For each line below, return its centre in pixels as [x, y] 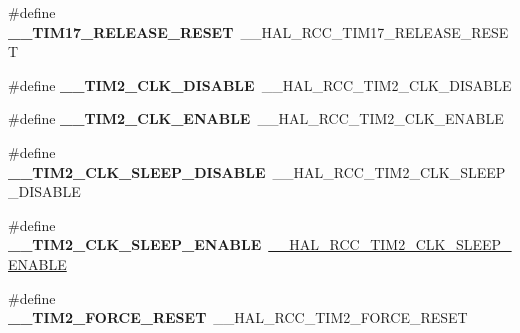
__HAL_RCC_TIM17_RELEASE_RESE [374, 31]
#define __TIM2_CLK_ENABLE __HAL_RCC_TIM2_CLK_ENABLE [256, 118]
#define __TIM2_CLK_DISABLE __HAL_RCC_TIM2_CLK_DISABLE [260, 84]
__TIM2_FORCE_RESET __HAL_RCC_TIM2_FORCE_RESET [238, 317]
